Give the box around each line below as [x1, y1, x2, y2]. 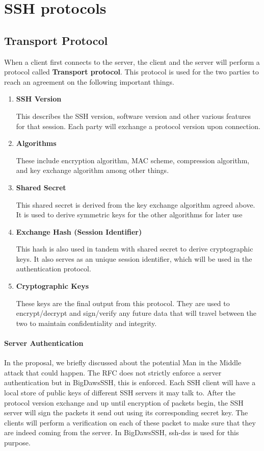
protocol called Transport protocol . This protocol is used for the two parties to [4, 66, 259, 77]
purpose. [4, 437, 31, 447]
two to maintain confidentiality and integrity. [16, 317, 157, 328]
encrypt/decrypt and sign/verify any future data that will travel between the [16, 308, 257, 318]
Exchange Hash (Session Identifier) [16, 226, 142, 237]
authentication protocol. [16, 263, 91, 274]
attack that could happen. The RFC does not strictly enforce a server [4, 367, 222, 378]
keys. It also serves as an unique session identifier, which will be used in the [16, 253, 252, 264]
